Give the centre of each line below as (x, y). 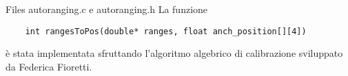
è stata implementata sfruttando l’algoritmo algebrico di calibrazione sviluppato (174, 53)
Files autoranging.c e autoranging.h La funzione (107, 9)
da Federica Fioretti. (49, 66)
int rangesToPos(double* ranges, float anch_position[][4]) (166, 31)
